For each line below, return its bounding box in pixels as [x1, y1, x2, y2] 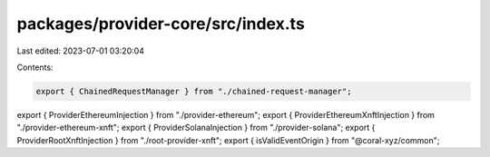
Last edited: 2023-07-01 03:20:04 [16, 45, 145, 56]
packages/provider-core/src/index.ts [16, 14, 306, 34]
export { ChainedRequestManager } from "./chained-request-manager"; [35, 86, 352, 96]
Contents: [16, 62, 54, 73]
